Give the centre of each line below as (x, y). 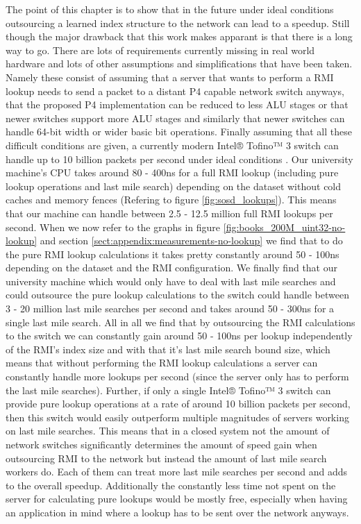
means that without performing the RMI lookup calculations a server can (162, 363)
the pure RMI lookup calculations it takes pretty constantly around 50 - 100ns (173, 254)
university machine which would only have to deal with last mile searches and (171, 281)
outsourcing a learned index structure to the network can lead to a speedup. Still (178, 23)
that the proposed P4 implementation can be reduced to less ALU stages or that (177, 104)
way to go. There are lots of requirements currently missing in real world (160, 50)
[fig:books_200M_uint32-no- (284, 227)
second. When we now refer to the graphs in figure (113, 227)
